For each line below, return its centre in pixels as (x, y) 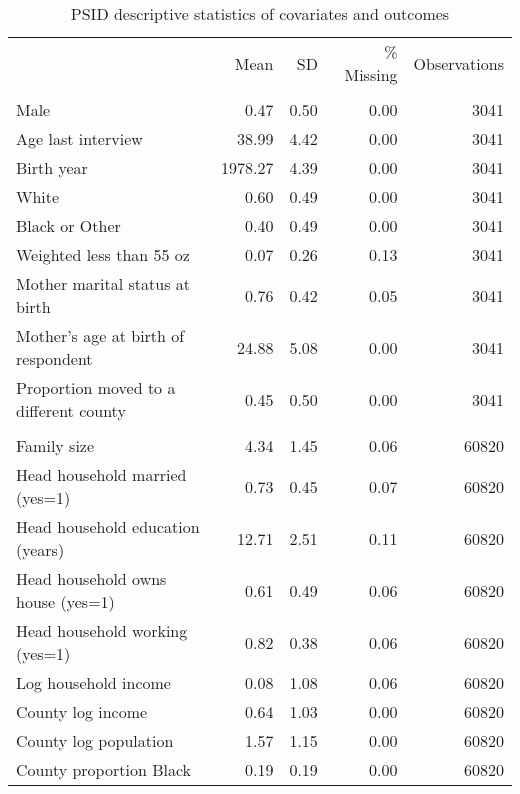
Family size (55, 445)
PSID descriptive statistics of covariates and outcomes (260, 13)
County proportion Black (104, 769)
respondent (54, 358)
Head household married (101, 474)
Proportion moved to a (96, 387)
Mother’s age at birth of (100, 335)
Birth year (52, 167)
